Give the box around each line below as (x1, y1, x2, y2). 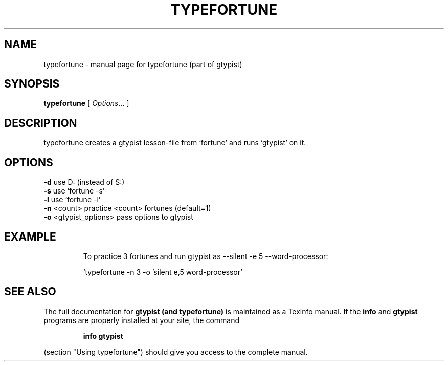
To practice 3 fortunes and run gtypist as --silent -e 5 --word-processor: (83, 251, 328, 261)
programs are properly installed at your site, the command (43, 315, 240, 325)
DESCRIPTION (4, 116, 77, 130)
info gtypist (83, 331, 123, 340)
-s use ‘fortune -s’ (43, 186, 105, 196)
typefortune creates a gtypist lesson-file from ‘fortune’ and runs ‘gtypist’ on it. (43, 138, 306, 147)
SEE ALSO (4, 285, 56, 298)
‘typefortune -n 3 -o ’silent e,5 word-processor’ (83, 267, 242, 276)
